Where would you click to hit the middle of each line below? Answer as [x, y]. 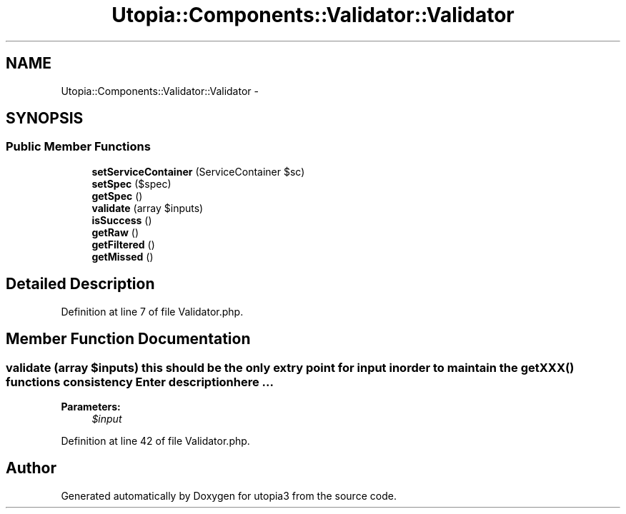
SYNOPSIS [45, 119]
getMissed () [123, 256]
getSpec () [117, 196]
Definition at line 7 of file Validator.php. [152, 311]
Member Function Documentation [128, 339]
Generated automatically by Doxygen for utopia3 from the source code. [229, 495]
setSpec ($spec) [131, 183]
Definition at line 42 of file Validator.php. [155, 440]
